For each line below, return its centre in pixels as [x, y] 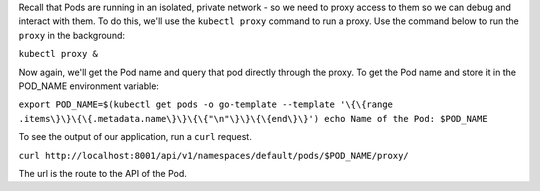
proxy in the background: [71, 35]
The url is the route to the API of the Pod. [102, 173]
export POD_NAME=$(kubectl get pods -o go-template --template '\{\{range [206, 104]
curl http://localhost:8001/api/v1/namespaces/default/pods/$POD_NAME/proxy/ [213, 155]
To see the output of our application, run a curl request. [135, 137]
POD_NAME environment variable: [89, 86]
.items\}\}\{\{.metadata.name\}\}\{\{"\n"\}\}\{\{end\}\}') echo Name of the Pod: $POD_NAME [253, 118]
